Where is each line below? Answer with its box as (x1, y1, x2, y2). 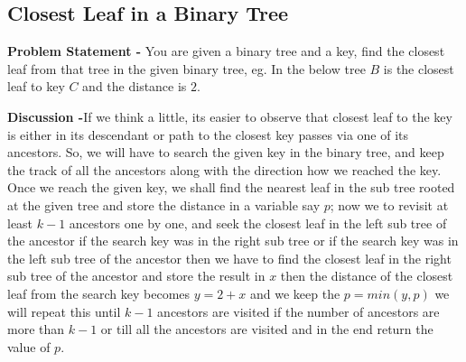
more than (7, 320, 65, 339)
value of (7, 337, 51, 356)
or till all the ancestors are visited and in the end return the (100, 320, 433, 339)
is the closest (383, 59, 454, 78)
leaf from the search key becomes (7, 283, 191, 302)
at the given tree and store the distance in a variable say (7, 195, 321, 214)
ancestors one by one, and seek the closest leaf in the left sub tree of (69, 213, 447, 232)
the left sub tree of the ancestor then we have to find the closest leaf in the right (7, 248, 452, 267)
